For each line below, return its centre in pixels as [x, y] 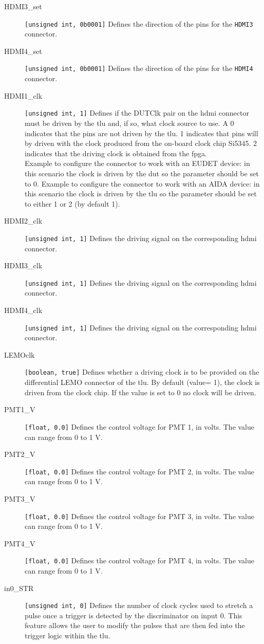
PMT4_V [20, 543]
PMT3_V [20, 498]
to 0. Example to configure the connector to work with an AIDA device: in [142, 183]
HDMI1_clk [23, 95]
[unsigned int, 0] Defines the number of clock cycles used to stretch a [139, 605]
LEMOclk [20, 354]
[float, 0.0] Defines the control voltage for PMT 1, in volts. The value [140, 426]
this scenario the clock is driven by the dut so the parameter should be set [142, 173]
